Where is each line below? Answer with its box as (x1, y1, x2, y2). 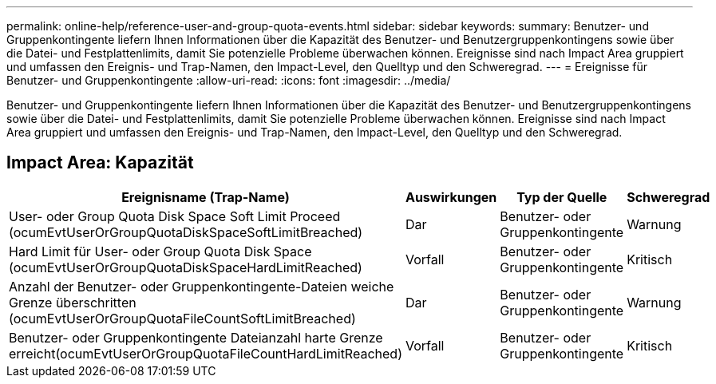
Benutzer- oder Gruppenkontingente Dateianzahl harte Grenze (9, 329, 383, 346)
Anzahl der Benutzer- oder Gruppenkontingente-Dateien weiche (9, 278, 394, 295)
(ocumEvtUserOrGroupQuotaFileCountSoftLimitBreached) (9, 310, 356, 327)
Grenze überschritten (9, 294, 136, 311)
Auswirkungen (405, 188, 497, 205)
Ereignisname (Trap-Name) (121, 188, 290, 205)
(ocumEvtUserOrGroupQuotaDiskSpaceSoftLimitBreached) (9, 224, 363, 240)
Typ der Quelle (516, 188, 607, 205)
